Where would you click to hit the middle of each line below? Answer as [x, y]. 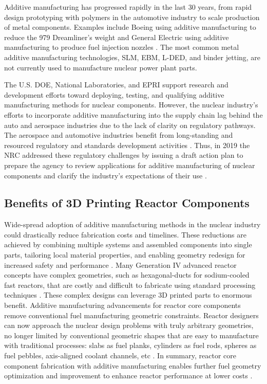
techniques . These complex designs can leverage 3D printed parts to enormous [128, 295]
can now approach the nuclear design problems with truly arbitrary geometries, [129, 325]
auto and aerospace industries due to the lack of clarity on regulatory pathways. [130, 125]
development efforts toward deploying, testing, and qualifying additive [114, 94]
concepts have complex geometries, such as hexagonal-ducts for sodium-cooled [127, 275]
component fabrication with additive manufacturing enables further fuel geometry [133, 365]
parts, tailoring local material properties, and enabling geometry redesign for [125, 255]
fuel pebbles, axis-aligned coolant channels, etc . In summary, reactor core [120, 355]
